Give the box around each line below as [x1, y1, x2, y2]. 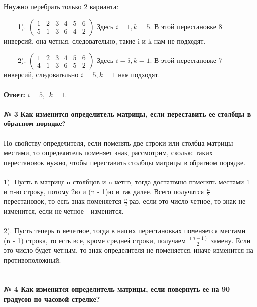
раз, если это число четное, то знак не [129, 196, 246, 206]
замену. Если [211, 235, 251, 246]
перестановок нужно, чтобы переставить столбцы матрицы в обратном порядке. [4, 157, 246, 167]
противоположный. [4, 254, 61, 265]
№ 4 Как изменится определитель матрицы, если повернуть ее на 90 [4, 284, 230, 294]
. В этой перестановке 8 [150, 21, 222, 31]
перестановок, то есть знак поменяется [4, 196, 121, 206]
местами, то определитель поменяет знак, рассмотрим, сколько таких [4, 147, 213, 158]
